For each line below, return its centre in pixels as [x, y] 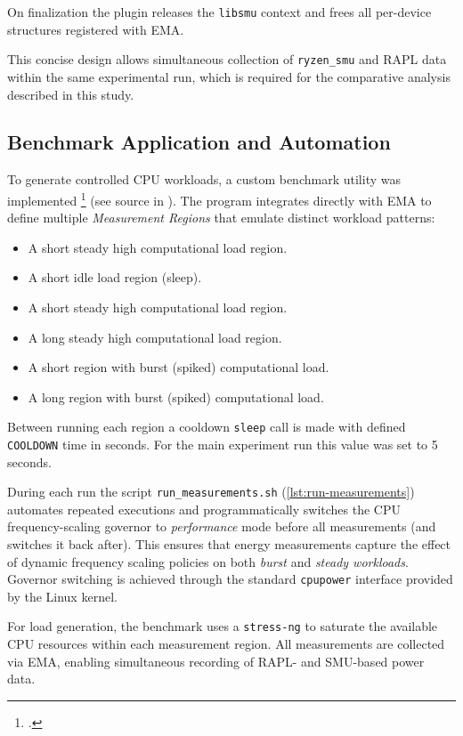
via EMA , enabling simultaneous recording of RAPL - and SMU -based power [216, 661]
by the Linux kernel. [62, 596]
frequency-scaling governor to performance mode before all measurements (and [222, 526]
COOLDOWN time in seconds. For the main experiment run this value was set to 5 [223, 444]
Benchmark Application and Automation [199, 142]
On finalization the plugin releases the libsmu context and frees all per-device [219, 12]
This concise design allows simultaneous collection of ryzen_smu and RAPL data [227, 59]
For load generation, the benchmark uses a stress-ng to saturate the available [223, 626]
